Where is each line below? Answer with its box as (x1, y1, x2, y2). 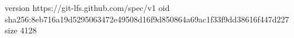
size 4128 (5, 24, 37, 36)
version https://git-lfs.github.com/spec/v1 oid (5, 2, 170, 13)
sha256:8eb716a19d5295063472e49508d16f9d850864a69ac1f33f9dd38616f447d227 (5, 13, 289, 25)
